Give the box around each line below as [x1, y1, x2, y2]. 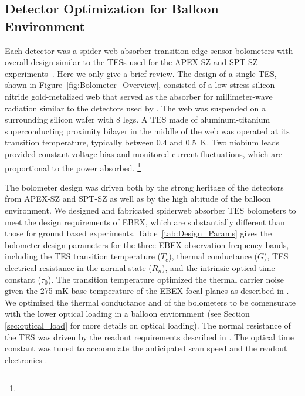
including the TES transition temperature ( [5, 250, 161, 262]
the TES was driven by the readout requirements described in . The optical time [5, 330, 294, 343]
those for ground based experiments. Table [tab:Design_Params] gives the [5, 227, 272, 239]
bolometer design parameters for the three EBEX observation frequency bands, [5, 238, 289, 251]
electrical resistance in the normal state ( [5, 261, 152, 273]
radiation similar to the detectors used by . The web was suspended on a [5, 101, 266, 114]
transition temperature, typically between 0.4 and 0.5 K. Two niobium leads [5, 136, 280, 148]
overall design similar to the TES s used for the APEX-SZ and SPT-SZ [5, 56, 258, 68]
